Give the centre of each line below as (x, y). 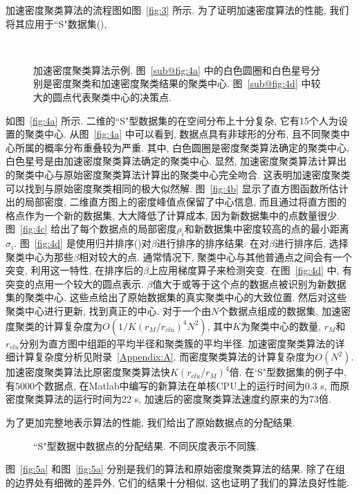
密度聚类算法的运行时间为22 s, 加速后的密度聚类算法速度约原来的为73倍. (168, 399)
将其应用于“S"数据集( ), (56, 23)
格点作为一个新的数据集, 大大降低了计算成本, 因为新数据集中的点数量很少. (173, 215)
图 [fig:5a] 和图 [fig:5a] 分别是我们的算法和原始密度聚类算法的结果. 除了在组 (175, 469)
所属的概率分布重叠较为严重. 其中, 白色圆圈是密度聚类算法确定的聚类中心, (182, 147)
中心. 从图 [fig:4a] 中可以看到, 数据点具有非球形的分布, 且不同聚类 (192, 134)
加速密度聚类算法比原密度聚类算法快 (88, 372)
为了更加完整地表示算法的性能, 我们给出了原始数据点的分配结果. (150, 422)
